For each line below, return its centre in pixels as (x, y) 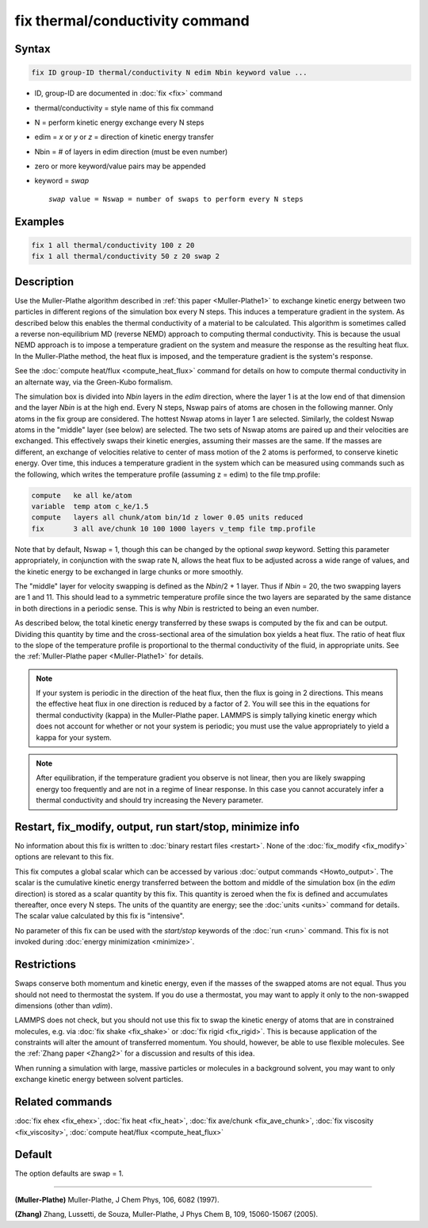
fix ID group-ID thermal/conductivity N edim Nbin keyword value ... (169, 73)
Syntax (32, 49)
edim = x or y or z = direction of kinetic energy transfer (124, 137)
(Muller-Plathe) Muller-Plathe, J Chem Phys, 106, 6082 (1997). (117, 1199)
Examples (40, 221)
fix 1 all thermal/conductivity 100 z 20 (113, 245)
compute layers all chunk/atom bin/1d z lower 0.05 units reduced (167, 517)
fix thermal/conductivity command (132, 21)
